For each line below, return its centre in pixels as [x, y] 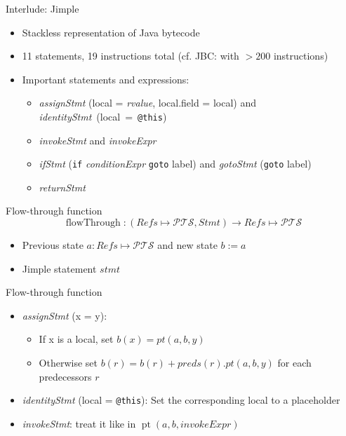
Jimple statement [59, 268]
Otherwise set [68, 363]
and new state [187, 245]
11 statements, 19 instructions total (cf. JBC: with [131, 56]
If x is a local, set [76, 339]
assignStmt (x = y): [65, 315]
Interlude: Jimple [42, 8]
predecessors [65, 376]
